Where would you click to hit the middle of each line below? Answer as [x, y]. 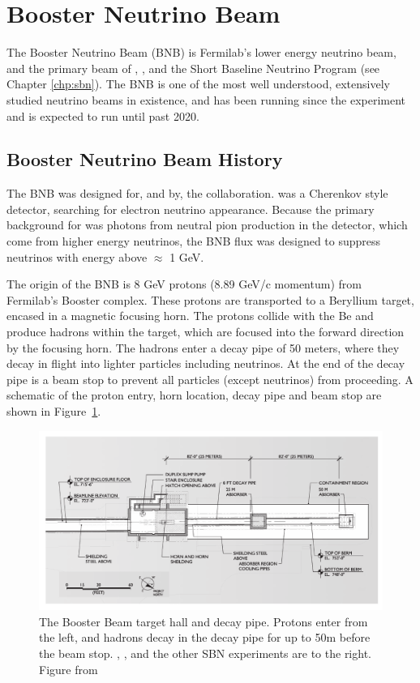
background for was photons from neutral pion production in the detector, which [207, 225]
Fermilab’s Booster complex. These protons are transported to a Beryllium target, [210, 299]
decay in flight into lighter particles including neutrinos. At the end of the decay [206, 363]
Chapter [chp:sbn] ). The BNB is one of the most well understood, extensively [198, 84]
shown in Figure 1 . [54, 411]
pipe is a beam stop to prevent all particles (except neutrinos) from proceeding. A [210, 379]
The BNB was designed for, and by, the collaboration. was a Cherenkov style [197, 193]
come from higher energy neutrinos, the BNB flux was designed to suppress [194, 241]
